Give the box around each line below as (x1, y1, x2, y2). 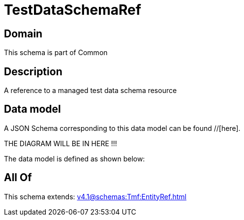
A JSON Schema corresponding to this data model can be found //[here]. (4, 124, 241, 132)
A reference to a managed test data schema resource (4, 86, 177, 95)
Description (4, 65, 62, 78)
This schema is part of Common (4, 48, 108, 57)
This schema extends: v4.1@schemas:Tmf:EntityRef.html (4, 192, 186, 201)
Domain (4, 27, 43, 40)
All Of (4, 171, 32, 184)
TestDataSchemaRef (4, 1, 141, 18)
